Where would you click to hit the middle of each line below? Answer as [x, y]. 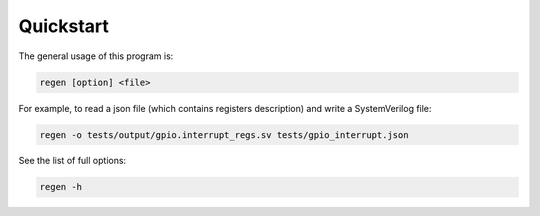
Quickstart [64, 26]
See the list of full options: [72, 161]
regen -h [61, 187]
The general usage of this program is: [96, 56]
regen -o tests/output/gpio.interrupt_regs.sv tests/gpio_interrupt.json [224, 134]
